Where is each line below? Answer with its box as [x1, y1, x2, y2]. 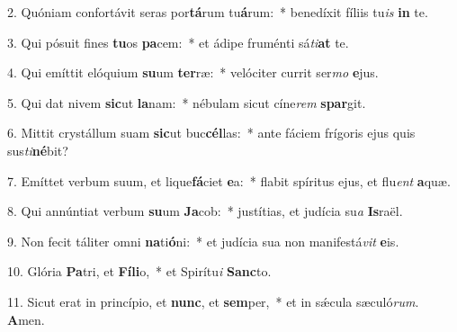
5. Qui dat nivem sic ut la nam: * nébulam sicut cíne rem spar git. [7, 93, 366, 112]
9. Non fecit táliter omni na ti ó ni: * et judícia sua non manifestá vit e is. [7, 231, 399, 250]
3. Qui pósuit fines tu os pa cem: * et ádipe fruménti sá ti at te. [7, 32, 349, 51]
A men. [7, 310, 45, 328]
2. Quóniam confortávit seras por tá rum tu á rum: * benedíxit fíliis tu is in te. [7, 3, 428, 21]
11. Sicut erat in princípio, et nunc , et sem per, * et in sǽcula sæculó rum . [7, 292, 419, 310]
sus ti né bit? [7, 140, 68, 159]
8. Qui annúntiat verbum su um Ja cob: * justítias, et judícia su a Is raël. [7, 202, 403, 220]
